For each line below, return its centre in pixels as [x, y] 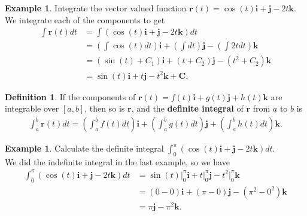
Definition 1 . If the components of [70, 96]
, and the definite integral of [187, 108]
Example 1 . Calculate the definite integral [84, 148]
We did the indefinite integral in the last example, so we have [117, 161]
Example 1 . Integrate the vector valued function [96, 8]
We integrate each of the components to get [85, 19]
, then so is [105, 108]
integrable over [32, 108]
